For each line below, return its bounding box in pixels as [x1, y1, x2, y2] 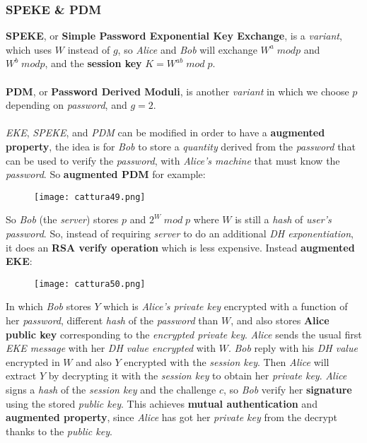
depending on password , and [6, 98, 127, 112]
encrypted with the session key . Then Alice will [124, 354, 330, 369]
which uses [6, 42, 52, 57]
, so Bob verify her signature [223, 382, 352, 396]
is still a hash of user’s [235, 212, 332, 227]
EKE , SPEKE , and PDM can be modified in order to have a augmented [6, 125, 325, 140]
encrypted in [6, 354, 60, 369]
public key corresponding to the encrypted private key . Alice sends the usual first [6, 326, 362, 341]
